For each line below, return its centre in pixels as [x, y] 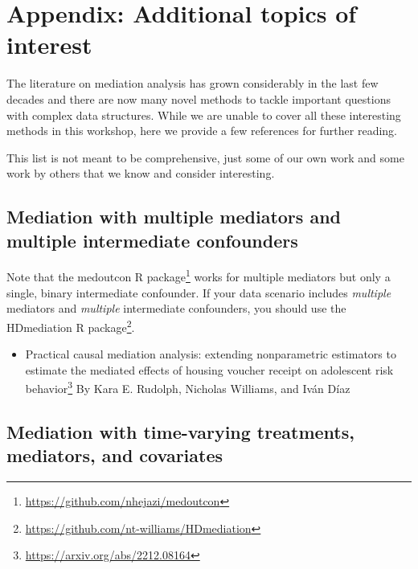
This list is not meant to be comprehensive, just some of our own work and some [205, 157]
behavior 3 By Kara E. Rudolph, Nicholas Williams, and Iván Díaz [188, 387]
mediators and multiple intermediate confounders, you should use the [176, 308]
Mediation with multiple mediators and [174, 217]
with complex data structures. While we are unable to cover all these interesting [204, 115]
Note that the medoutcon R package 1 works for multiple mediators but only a [199, 276]
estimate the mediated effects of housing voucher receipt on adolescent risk [209, 369]
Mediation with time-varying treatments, [180, 431]
